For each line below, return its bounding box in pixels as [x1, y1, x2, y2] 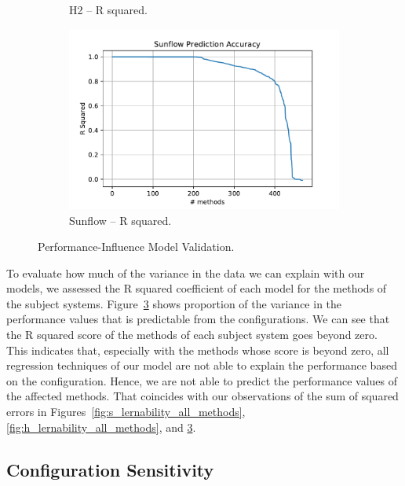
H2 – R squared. [69, 2, 148, 17]
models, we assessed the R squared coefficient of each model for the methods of [6, 280, 387, 296]
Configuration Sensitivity [6, 457, 214, 481]
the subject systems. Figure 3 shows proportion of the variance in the [6, 295, 342, 311]
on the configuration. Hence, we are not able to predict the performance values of [6, 372, 398, 388]
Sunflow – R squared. [69, 212, 172, 228]
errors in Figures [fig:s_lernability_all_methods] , [6, 403, 246, 420]
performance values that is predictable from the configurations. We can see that [6, 311, 390, 327]
